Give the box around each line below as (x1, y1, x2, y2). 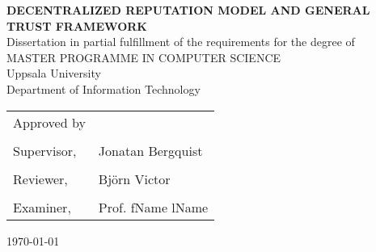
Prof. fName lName (98, 197, 209, 216)
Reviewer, (13, 169, 68, 188)
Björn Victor (98, 169, 171, 188)
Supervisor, (13, 141, 77, 160)
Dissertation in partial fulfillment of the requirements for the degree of (6, 33, 355, 50)
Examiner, (13, 197, 71, 216)
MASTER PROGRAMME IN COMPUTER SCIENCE (6, 48, 281, 65)
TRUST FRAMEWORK (6, 17, 147, 34)
